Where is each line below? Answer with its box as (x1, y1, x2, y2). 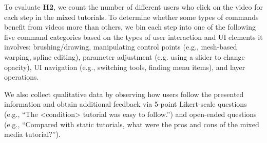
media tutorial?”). (4, 129, 61, 139)
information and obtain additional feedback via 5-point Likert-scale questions (4, 99, 247, 109)
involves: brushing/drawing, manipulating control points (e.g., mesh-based (4, 41, 237, 52)
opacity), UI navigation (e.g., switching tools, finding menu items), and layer (4, 61, 245, 72)
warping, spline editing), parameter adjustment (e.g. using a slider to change (4, 51, 245, 62)
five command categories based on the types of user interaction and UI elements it (4, 31, 263, 42)
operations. (4, 71, 39, 82)
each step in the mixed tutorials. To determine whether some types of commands (4, 11, 259, 22)
